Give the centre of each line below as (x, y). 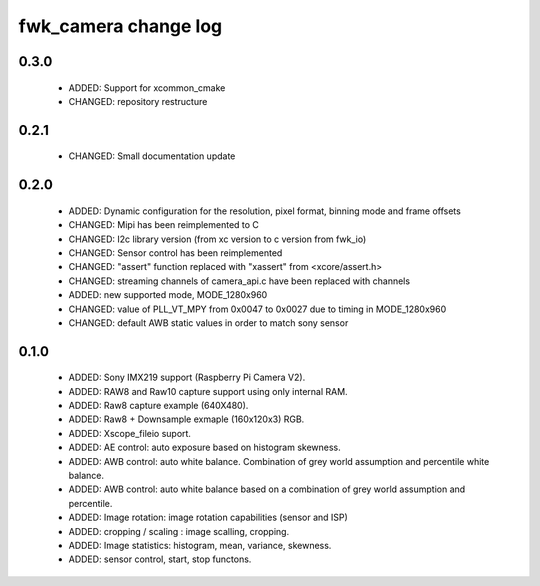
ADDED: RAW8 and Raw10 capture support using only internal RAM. (208, 391)
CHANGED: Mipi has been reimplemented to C (164, 225)
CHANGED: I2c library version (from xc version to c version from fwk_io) (217, 239)
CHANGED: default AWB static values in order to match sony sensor (208, 322)
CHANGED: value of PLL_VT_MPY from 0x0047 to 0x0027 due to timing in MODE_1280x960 (257, 309)
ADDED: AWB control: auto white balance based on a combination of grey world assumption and (267, 489)
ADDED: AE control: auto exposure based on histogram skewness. (205, 447)
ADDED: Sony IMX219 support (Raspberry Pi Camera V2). (187, 377)
